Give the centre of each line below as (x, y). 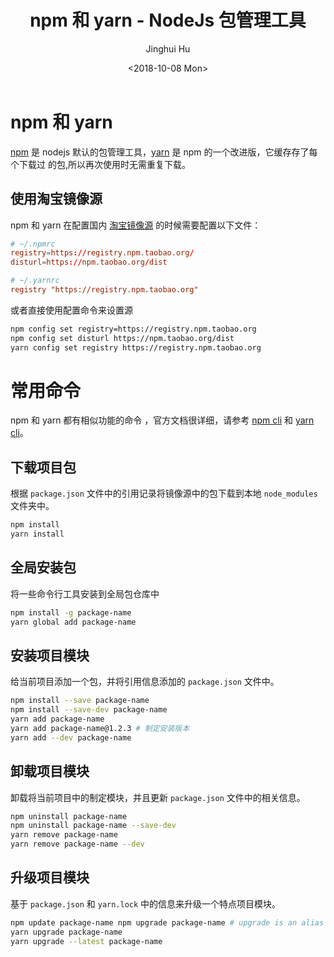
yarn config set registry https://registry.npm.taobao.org (136, 347)
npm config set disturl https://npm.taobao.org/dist (122, 338)
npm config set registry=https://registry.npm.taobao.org (133, 329)
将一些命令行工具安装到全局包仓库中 (85, 593)
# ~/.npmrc (33, 244)
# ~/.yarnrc (35, 281)
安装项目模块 (50, 655)
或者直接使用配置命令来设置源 (71, 310)
